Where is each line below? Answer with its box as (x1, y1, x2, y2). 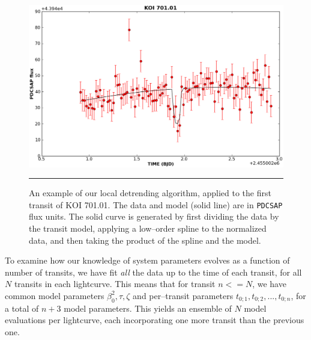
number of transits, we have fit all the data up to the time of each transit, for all (5, 265, 302, 278)
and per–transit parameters (133, 289, 234, 301)
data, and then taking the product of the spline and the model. (29, 233, 261, 246)
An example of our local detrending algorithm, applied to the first (29, 187, 271, 199)
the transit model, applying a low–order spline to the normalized (29, 221, 267, 234)
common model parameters (5, 289, 104, 301)
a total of (5, 301, 39, 314)
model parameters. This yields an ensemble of (64, 301, 232, 314)
